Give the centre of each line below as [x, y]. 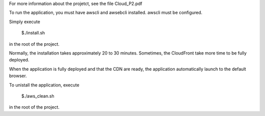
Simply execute [25, 22]
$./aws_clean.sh [38, 96]
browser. [18, 76]
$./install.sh [33, 33]
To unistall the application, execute [44, 85]
